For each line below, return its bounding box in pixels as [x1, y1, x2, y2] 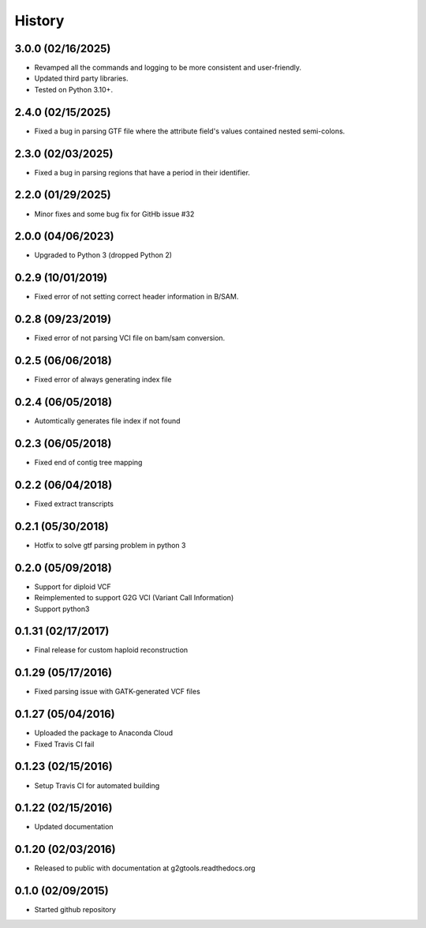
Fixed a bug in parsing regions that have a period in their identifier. [34, 167, 250, 177]
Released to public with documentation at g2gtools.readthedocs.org [34, 863, 256, 873]
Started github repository [34, 905, 116, 915]
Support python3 [34, 604, 90, 614]
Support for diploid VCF [34, 581, 112, 592]
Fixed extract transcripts [34, 498, 114, 509]
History [14, 12, 65, 29]
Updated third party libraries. [34, 73, 129, 83]
